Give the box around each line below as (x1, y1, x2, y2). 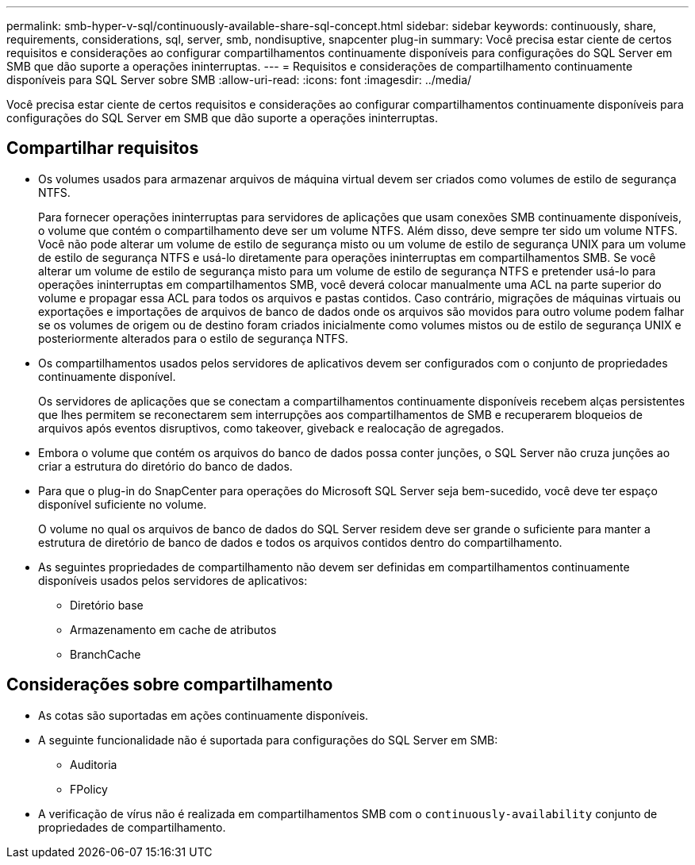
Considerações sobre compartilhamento (6, 675, 333, 695)
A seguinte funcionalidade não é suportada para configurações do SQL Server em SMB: (38, 732, 498, 747)
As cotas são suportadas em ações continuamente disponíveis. (38, 708, 369, 722)
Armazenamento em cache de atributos (70, 622, 277, 636)
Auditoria (70, 757, 117, 771)
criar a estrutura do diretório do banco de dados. (38, 459, 293, 473)
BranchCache (70, 647, 141, 661)
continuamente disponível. (38, 369, 176, 383)
